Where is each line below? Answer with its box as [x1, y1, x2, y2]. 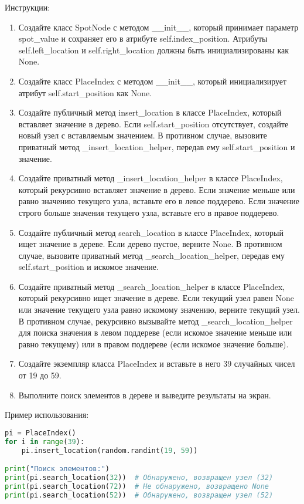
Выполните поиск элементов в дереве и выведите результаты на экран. [18, 388, 271, 401]
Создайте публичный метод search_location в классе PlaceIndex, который [18, 226, 284, 238]
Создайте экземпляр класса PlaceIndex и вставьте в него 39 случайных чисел [18, 357, 295, 370]
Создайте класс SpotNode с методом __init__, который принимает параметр [18, 21, 299, 33]
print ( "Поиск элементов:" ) [5, 465, 110, 473]
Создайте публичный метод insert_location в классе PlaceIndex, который [18, 106, 282, 119]
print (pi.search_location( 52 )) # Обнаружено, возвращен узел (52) [5, 491, 274, 499]
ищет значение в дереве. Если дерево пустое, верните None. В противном [18, 238, 282, 250]
